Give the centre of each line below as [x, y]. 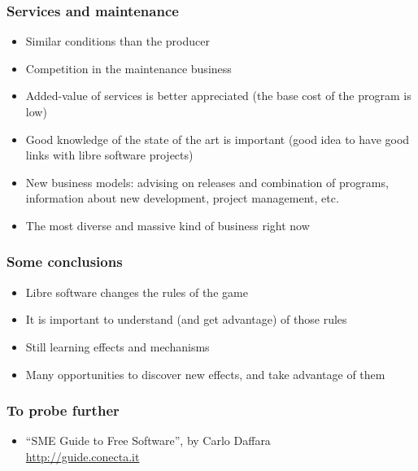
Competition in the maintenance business [128, 68]
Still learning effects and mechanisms [118, 346]
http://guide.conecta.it [83, 456]
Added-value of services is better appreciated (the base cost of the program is [218, 96]
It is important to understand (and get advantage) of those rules [186, 319]
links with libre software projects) [109, 155]
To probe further [63, 410]
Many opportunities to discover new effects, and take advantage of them [205, 374]
